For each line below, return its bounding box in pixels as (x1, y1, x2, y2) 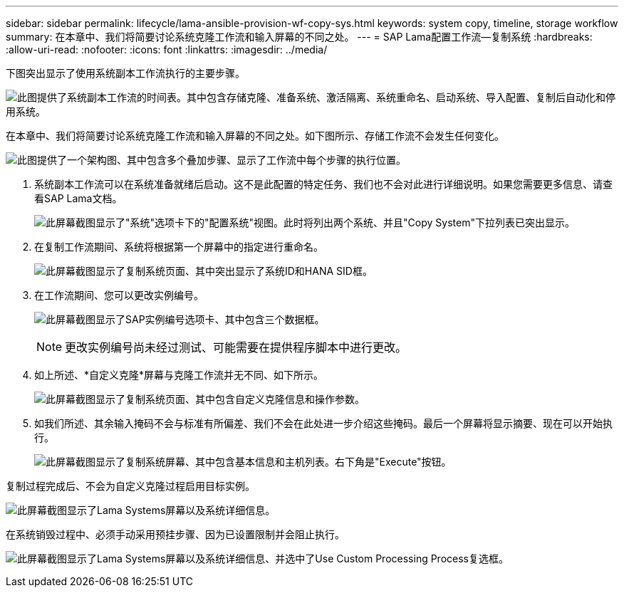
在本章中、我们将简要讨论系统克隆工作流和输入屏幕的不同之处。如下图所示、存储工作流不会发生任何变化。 (6, 130, 504, 142)
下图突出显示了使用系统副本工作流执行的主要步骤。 (6, 67, 245, 79)
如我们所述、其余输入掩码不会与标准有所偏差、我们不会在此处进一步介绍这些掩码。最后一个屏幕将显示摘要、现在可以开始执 (34, 417, 613, 429)
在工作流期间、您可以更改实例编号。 (34, 289, 204, 301)
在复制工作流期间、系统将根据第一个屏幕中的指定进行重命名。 (34, 241, 323, 253)
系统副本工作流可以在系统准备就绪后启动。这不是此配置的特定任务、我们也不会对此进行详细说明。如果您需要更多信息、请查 (34, 178, 613, 190)
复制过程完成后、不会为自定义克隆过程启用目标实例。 (6, 480, 255, 492)
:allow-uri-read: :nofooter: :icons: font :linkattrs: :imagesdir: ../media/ (6, 43, 328, 56)
